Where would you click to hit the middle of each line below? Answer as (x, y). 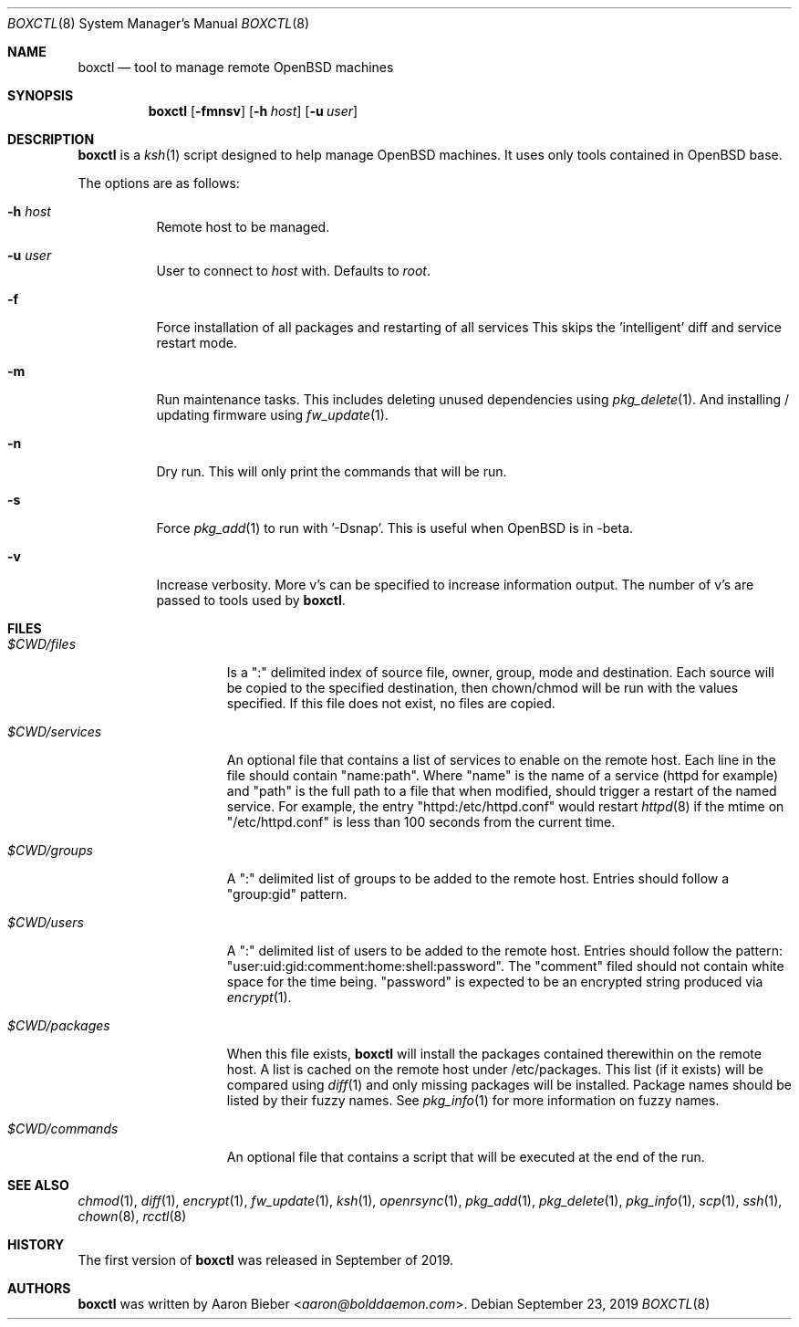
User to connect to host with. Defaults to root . (294, 271)
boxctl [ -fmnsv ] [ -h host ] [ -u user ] (253, 111)
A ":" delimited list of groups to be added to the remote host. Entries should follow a (478, 878)
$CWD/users (46, 922)
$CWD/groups (50, 850)
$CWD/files (42, 644)
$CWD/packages (59, 1025)
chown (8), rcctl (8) (132, 1216)
